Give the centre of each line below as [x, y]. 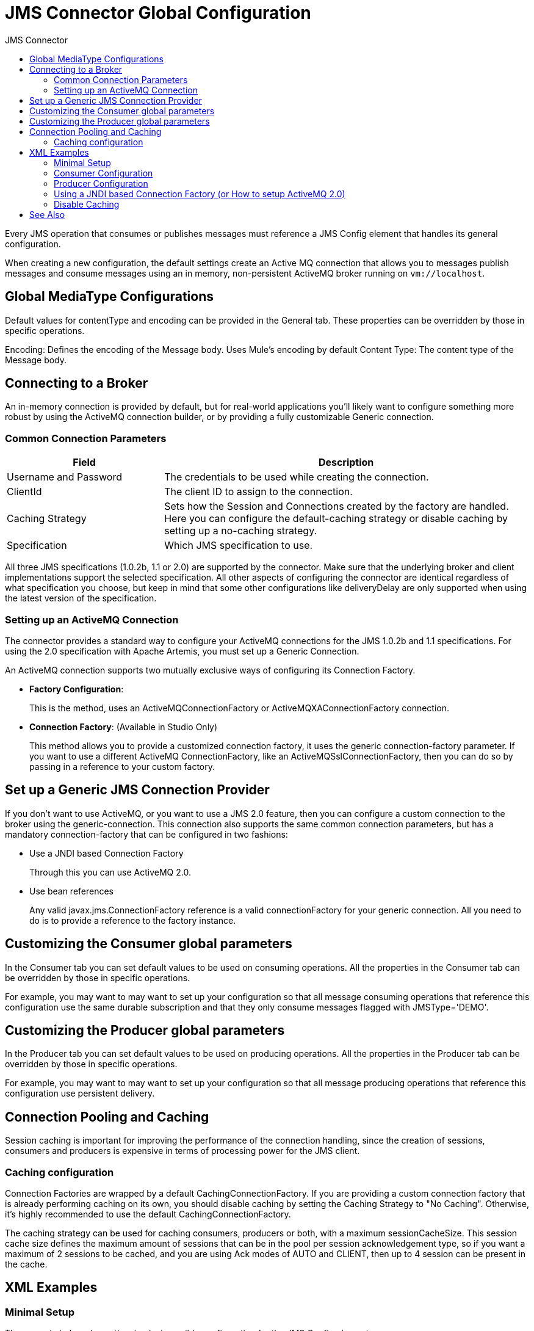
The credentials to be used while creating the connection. [297, 477]
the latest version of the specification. [81, 598]
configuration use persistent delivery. [80, 1093]
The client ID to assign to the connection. [258, 492]
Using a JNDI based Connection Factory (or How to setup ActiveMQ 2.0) [200, 194]
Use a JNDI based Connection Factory [106, 853]
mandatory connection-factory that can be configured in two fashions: [146, 834]
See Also [47, 214]
